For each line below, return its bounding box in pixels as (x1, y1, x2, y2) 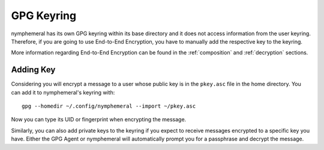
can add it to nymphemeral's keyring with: (11, 88, 115, 96)
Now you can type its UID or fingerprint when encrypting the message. (11, 116, 187, 123)
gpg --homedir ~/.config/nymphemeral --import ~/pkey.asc (22, 103, 196, 110)
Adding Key (11, 65, 56, 75)
